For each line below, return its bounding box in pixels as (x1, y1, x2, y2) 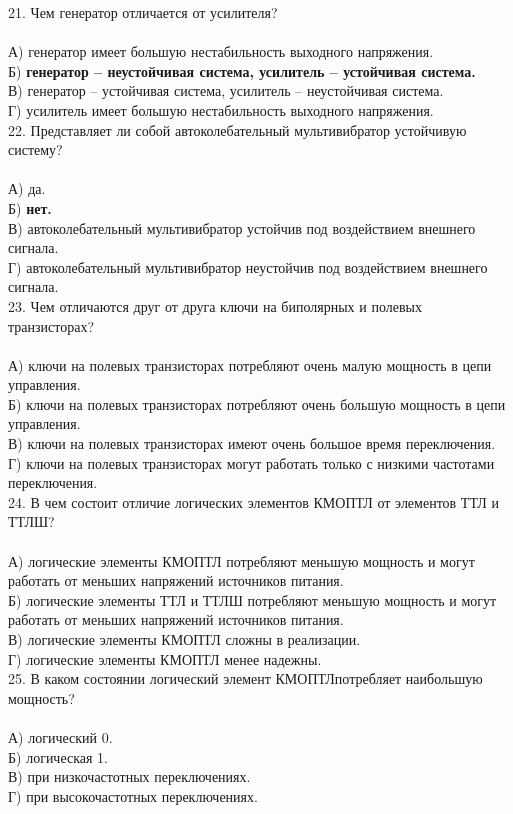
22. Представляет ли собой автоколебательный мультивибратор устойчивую (8, 119, 467, 140)
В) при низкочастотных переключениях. (8, 766, 251, 787)
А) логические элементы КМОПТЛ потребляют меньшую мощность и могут (8, 550, 475, 571)
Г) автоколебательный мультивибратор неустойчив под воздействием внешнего (8, 256, 488, 277)
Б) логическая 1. (8, 746, 108, 767)
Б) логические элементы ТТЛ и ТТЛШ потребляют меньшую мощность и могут (8, 589, 497, 610)
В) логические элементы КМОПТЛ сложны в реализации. (8, 629, 361, 649)
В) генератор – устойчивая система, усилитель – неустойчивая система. (8, 80, 444, 101)
